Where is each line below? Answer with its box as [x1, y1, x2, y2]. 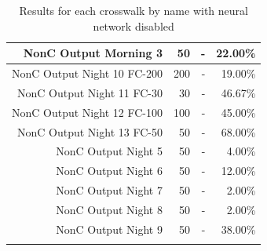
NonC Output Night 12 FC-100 [12, 104, 163, 120]
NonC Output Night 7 [56, 182, 163, 198]
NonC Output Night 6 [56, 162, 163, 179]
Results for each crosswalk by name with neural [19, 2, 248, 18]
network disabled [93, 17, 174, 34]
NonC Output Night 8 [56, 201, 163, 217]
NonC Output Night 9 [56, 220, 163, 237]
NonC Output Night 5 [56, 143, 163, 159]
